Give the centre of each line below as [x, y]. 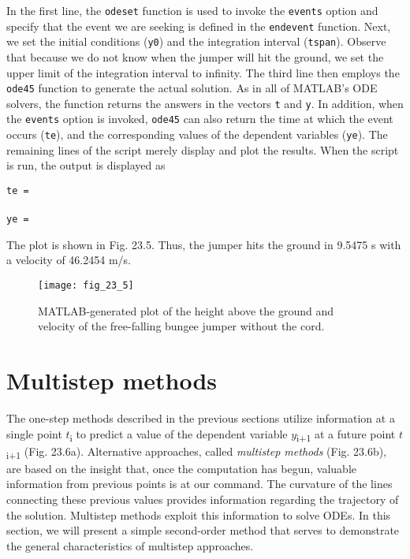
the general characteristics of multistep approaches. [130, 545]
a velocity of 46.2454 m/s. [69, 260]
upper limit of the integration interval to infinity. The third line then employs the [203, 72]
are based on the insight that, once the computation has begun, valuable [182, 468]
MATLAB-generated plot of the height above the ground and [186, 310]
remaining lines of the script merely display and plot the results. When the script [203, 149]
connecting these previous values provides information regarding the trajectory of [203, 499]
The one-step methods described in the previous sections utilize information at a [201, 418]
